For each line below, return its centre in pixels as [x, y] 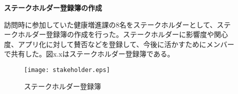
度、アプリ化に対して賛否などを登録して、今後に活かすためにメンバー [119, 44]
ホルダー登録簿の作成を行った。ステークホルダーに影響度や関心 [123, 34]
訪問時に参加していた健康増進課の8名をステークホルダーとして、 [110, 24]
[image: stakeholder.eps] [67, 70]
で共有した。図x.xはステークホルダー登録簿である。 [89, 54]
